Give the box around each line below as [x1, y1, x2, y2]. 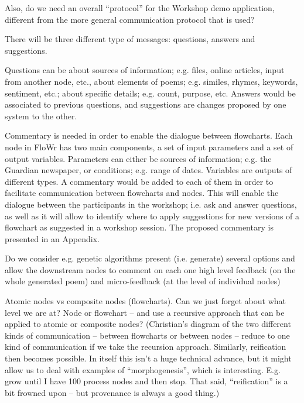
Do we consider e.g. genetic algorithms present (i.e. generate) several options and [5, 252, 295, 264]
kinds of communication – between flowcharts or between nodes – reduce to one [5, 329, 290, 341]
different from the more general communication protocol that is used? [5, 13, 255, 25]
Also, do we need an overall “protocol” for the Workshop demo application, [5, 2, 275, 13]
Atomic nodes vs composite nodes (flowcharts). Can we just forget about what [5, 295, 286, 307]
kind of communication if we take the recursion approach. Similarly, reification [5, 340, 286, 353]
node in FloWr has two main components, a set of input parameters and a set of [5, 140, 293, 153]
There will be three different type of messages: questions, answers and [5, 33, 255, 45]
